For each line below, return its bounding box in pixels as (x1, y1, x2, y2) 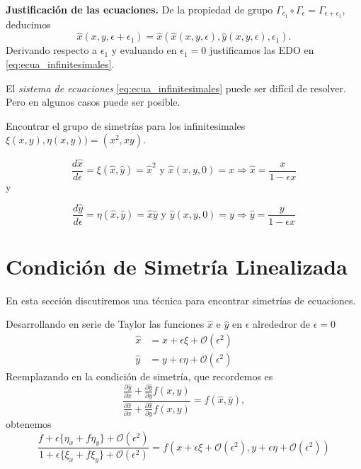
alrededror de (253, 316, 311, 331)
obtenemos (6, 416, 52, 431)
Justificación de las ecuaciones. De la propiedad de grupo (6, 2, 273, 16)
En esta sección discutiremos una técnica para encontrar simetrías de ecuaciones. (6, 292, 356, 307)
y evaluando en (111, 43, 177, 57)
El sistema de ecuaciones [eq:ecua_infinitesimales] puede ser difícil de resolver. (6, 80, 346, 95)
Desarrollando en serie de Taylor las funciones (6, 316, 205, 331)
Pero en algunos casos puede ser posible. (6, 94, 180, 109)
